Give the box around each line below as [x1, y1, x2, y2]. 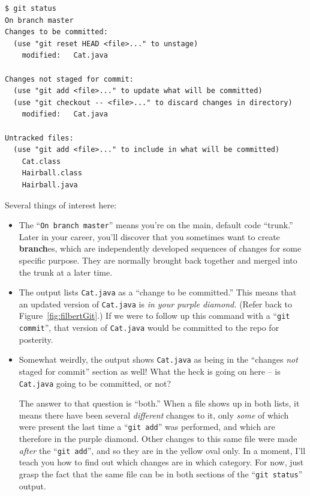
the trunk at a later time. [19, 265, 113, 278]
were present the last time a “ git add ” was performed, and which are [19, 420, 275, 433]
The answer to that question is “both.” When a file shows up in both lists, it [19, 397, 300, 410]
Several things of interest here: [5, 198, 117, 211]
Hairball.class [22, 169, 82, 178]
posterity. [19, 333, 53, 345]
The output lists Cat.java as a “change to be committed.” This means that [19, 286, 297, 298]
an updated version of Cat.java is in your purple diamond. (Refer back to [19, 297, 292, 310]
